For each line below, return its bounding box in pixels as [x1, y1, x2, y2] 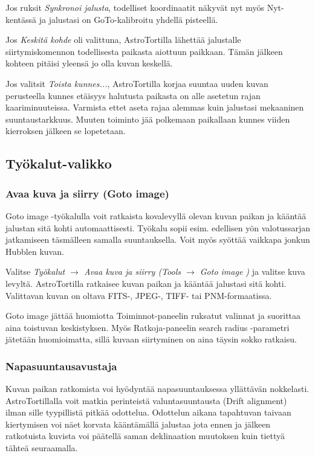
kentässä [5, 13, 37, 25]
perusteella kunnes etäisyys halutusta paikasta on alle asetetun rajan [5, 89, 261, 101]
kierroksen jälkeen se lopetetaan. [5, 124, 126, 137]
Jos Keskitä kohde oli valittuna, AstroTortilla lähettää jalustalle [5, 33, 241, 46]
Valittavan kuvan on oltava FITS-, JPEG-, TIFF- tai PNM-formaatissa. [5, 289, 272, 301]
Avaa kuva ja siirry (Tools [83, 265, 181, 278]
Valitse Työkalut [5, 265, 65, 278]
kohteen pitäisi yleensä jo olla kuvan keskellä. [5, 57, 173, 69]
